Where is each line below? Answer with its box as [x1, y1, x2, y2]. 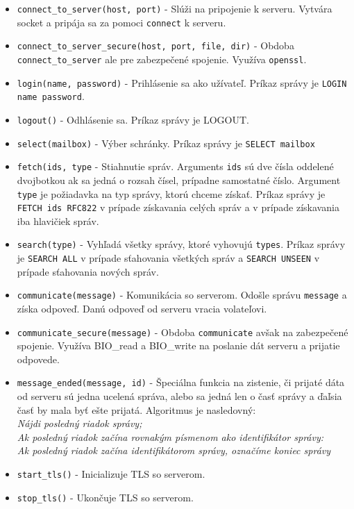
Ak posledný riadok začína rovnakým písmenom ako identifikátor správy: [17, 429, 324, 444]
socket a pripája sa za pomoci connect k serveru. [17, 15, 226, 29]
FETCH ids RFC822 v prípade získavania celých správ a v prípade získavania [17, 200, 339, 215]
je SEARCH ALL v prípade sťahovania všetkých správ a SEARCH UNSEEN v [17, 251, 320, 265]
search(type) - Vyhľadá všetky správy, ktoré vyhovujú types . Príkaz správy [17, 237, 346, 251]
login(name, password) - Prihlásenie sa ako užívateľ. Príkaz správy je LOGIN [17, 75, 347, 90]
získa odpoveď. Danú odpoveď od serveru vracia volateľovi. [17, 301, 267, 315]
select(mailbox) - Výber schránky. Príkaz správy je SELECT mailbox [17, 135, 315, 150]
